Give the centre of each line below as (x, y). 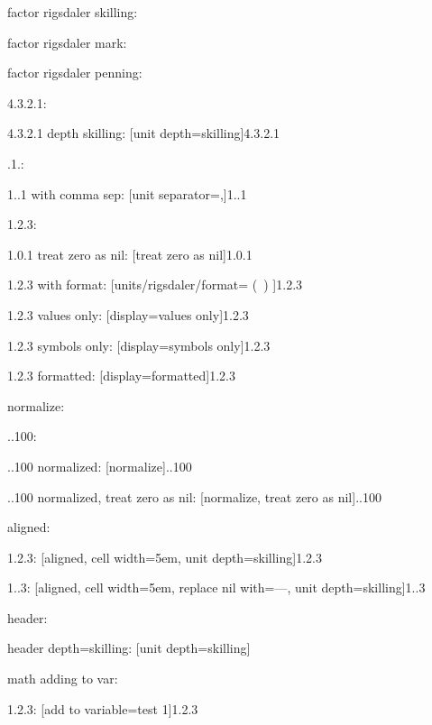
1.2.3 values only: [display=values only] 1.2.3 (128, 314)
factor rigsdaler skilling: (73, 12)
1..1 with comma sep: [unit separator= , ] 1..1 (127, 193)
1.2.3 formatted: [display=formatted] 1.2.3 (121, 376)
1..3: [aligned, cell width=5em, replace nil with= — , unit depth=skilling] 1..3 (216, 587)
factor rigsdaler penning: (75, 73)
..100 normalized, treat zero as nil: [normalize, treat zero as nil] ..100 (194, 496)
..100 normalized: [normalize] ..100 (100, 466)
